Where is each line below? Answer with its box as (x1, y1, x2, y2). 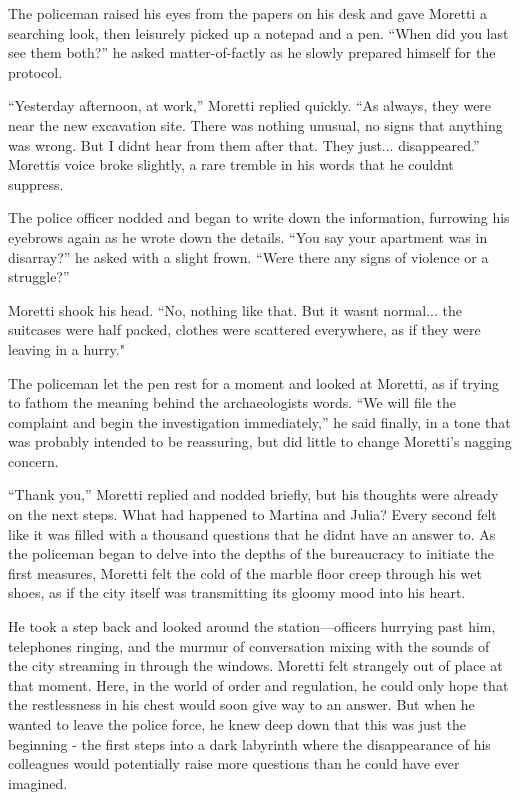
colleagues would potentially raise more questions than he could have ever (8, 753, 460, 774)
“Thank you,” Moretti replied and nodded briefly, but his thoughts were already (8, 484, 499, 505)
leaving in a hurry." (8, 338, 125, 359)
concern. (8, 450, 59, 471)
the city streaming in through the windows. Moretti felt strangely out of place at (8, 655, 503, 676)
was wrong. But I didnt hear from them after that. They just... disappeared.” (8, 134, 480, 155)
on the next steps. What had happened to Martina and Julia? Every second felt (8, 504, 497, 525)
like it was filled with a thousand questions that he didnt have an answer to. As (8, 523, 496, 544)
